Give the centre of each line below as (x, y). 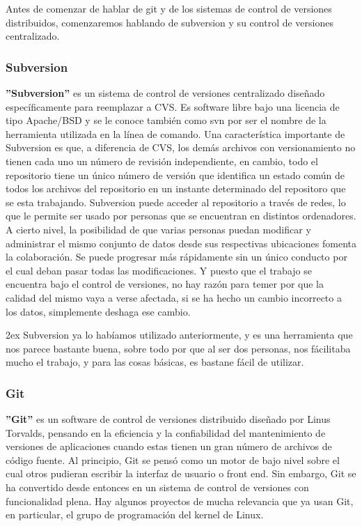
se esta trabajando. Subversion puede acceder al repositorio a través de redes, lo (176, 202)
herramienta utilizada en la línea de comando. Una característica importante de (175, 133)
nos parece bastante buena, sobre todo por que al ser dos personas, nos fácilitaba (178, 348)
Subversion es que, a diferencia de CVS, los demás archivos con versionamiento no (181, 147)
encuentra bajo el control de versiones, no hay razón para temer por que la (165, 284)
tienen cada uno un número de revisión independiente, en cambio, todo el (162, 161)
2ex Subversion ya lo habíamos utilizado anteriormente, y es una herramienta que (179, 335)
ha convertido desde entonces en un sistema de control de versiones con (157, 487)
